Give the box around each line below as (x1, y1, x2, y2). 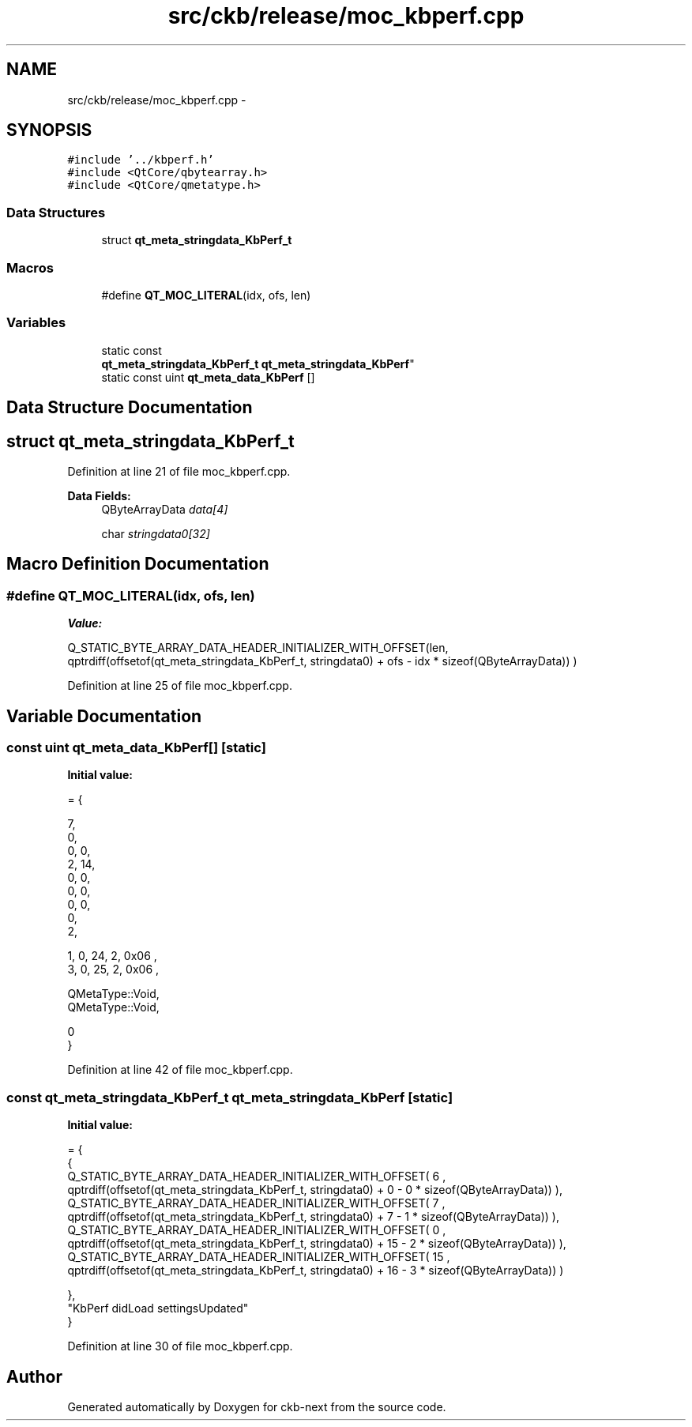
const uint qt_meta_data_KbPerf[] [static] (6, 740, 266, 756)
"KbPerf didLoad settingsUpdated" (67, 1301, 249, 1316)
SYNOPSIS (6, 120, 92, 141)
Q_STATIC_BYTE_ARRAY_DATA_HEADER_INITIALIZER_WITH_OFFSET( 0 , (67, 1223, 446, 1237)
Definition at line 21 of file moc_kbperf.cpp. (67, 464, 291, 478)
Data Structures (6, 204, 106, 220)
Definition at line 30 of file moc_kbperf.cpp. (67, 1339, 293, 1354)
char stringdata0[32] (101, 526, 210, 540)
